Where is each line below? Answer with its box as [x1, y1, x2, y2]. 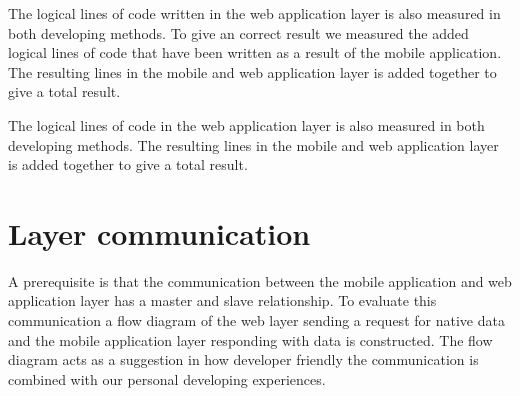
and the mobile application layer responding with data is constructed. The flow [8, 329, 493, 350]
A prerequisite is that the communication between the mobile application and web [8, 270, 512, 291]
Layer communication [8, 212, 311, 253]
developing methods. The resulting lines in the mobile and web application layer [8, 134, 499, 155]
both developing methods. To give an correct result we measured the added [8, 22, 469, 43]
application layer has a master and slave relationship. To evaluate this [8, 290, 437, 311]
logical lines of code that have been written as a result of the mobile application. [8, 42, 502, 63]
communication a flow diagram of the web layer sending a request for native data [8, 310, 505, 331]
